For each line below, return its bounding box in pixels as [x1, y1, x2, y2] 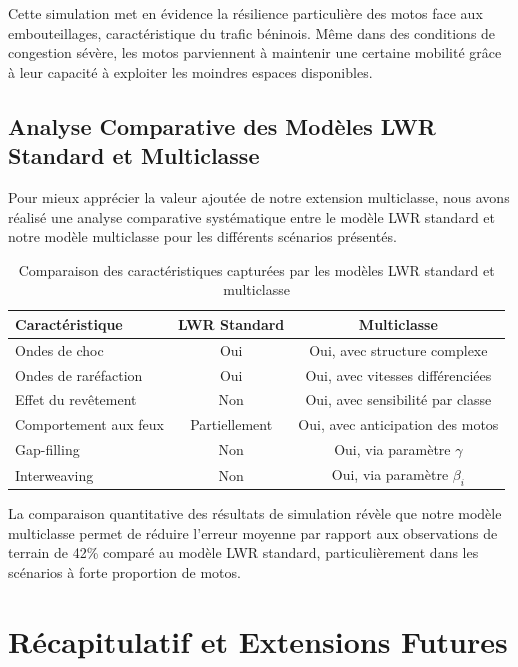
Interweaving [15, 464, 94, 485]
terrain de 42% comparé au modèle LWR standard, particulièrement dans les [8, 542, 479, 563]
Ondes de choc [15, 339, 104, 360]
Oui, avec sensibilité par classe [305, 389, 492, 410]
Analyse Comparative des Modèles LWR [8, 110, 436, 141]
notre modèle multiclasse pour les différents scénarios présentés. [8, 226, 397, 247]
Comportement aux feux [15, 414, 164, 435]
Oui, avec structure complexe [309, 339, 488, 360]
